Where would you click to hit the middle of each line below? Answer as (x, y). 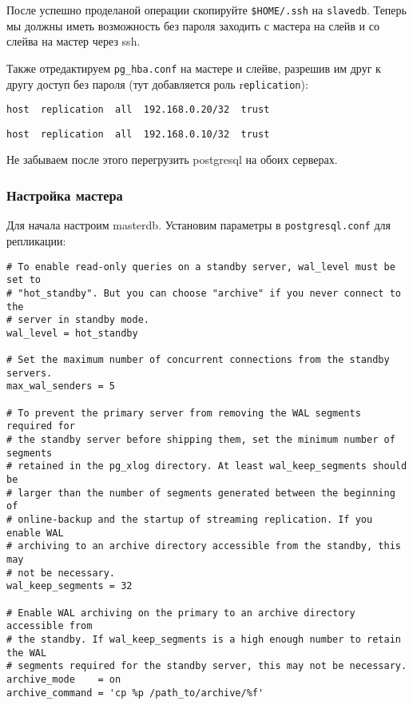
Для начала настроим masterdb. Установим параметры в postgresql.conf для (199, 225)
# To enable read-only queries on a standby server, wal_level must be (201, 267)
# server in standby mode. (78, 320)
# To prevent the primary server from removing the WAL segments (184, 413)
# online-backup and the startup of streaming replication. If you (190, 520)
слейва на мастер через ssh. (73, 41)
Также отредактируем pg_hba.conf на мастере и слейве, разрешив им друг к (194, 68)
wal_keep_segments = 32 (69, 586)
